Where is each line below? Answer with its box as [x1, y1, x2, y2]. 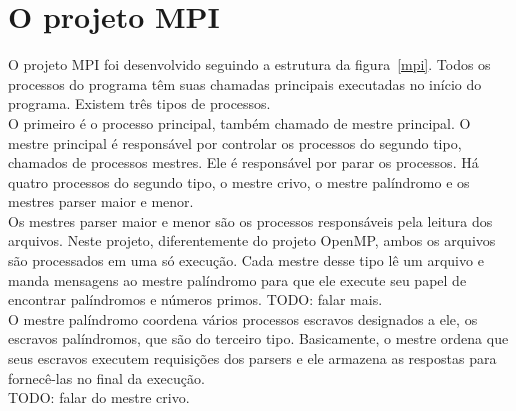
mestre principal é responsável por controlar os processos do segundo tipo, [8, 132, 462, 153]
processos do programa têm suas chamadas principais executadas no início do [8, 73, 482, 94]
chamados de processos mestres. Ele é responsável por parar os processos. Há [8, 152, 479, 173]
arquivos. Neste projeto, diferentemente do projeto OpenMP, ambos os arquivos [8, 230, 496, 251]
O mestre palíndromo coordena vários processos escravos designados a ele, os [8, 308, 478, 329]
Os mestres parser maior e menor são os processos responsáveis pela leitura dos [8, 210, 493, 231]
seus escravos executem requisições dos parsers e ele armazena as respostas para [8, 348, 497, 369]
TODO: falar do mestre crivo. [8, 387, 190, 408]
